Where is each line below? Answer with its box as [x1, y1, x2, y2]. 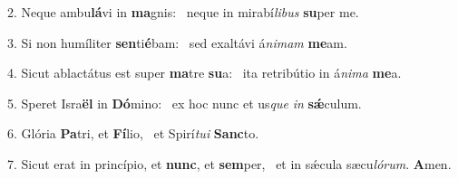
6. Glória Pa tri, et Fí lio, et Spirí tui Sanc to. [7, 124, 259, 143]
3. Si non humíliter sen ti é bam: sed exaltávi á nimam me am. [7, 33, 347, 52]
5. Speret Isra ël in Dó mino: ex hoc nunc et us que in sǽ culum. [7, 93, 362, 112]
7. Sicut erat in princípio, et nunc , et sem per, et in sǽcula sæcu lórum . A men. [7, 154, 452, 173]
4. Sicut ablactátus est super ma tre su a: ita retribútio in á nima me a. [7, 63, 402, 82]
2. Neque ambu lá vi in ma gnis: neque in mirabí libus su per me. [7, 3, 359, 21]
